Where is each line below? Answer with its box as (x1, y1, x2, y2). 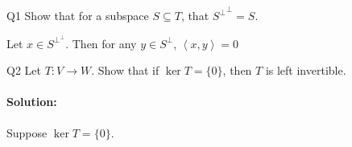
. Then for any (65, 35, 137, 51)
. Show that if (91, 62, 159, 79)
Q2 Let (6, 62, 41, 79)
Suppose (6, 124, 48, 141)
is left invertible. (265, 62, 346, 79)
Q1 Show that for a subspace (6, 7, 149, 23)
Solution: (6, 93, 57, 110)
